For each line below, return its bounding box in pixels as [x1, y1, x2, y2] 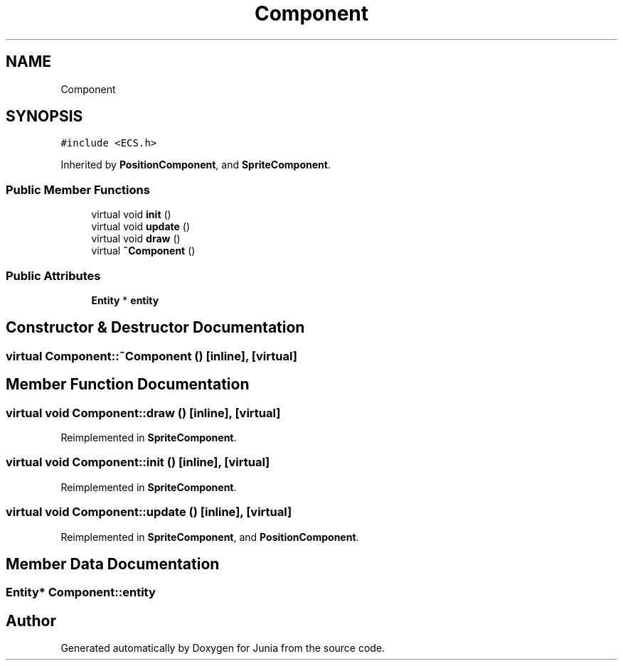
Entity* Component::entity [6, 585, 156, 600]
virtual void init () [91, 208, 171, 221]
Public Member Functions [6, 182, 150, 197]
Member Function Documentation [6, 375, 250, 394]
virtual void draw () [91, 232, 181, 245]
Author [6, 611, 56, 630]
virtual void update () [91, 220, 191, 233]
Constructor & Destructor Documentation [6, 318, 305, 337]
